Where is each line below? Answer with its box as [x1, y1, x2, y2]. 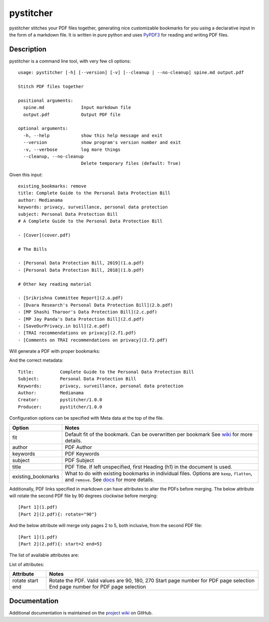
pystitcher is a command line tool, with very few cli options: [9, 58, 131, 64]
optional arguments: [18, 125, 68, 131]
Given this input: [9, 171, 43, 177]
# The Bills [18, 246, 47, 252]
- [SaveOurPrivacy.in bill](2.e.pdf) [18, 323, 111, 329]
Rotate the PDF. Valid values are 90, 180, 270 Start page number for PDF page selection [49, 577, 255, 584]
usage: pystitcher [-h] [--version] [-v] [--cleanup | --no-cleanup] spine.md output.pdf [18, 70, 244, 75]
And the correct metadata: [9, 357, 63, 363]
